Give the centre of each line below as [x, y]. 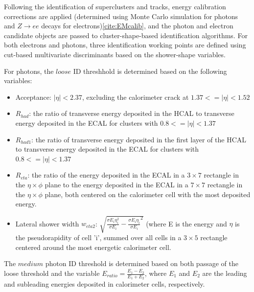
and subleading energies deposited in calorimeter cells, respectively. [104, 284]
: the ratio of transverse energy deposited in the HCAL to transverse [132, 113]
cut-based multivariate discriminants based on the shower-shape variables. [115, 54]
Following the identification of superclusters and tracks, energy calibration [115, 6]
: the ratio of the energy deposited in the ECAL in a [106, 175]
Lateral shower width [47, 223]
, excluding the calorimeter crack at [135, 97]
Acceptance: [33, 97]
